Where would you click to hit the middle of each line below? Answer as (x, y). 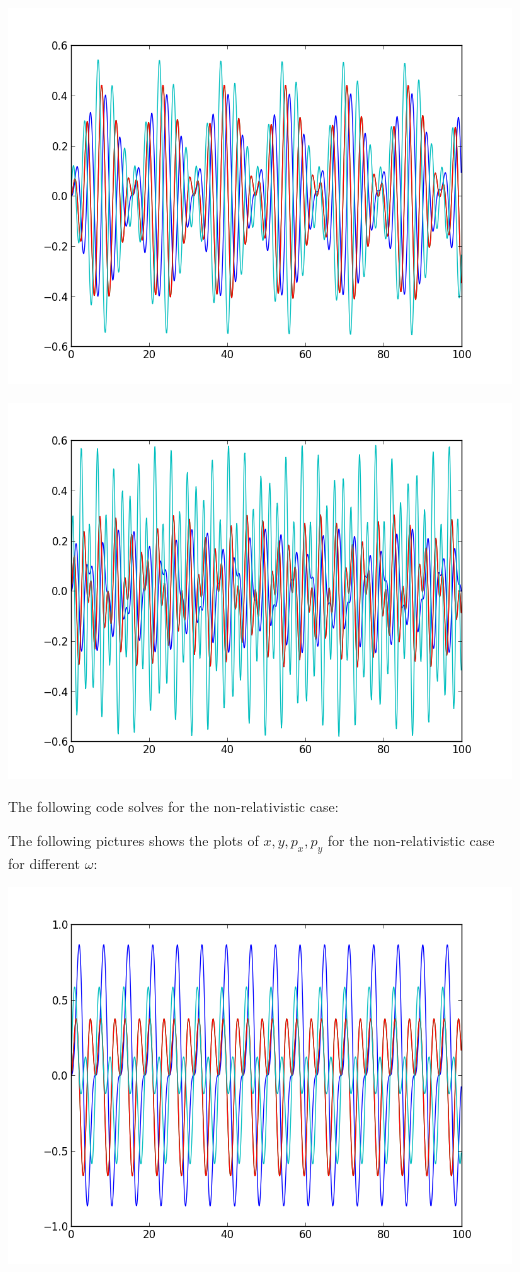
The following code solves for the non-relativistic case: (173, 806)
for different (44, 862)
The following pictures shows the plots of (133, 840)
